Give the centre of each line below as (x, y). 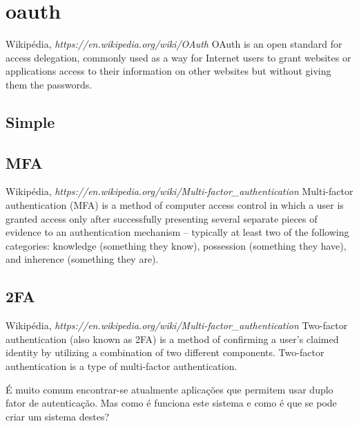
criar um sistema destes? (58, 416)
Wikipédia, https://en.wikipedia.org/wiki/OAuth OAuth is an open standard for (174, 44)
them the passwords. (49, 84)
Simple (30, 121)
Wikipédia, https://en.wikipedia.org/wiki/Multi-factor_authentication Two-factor (177, 325)
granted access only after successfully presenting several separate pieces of (162, 218)
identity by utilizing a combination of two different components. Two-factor (165, 352)
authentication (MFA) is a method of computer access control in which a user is (175, 205)
